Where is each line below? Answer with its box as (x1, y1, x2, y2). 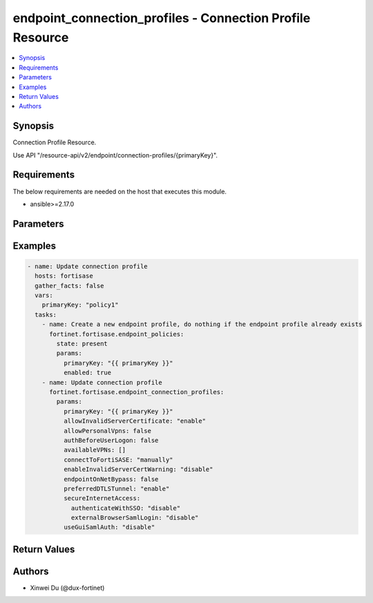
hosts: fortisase (35, 272, 93, 280)
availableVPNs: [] (63, 446, 126, 454)
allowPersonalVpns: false (63, 427, 152, 434)
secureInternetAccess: (63, 495, 141, 502)
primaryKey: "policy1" (41, 301, 119, 309)
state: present (56, 340, 108, 348)
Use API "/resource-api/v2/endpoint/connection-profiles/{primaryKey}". (12, 151, 218, 159)
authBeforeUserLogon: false (63, 436, 159, 444)
